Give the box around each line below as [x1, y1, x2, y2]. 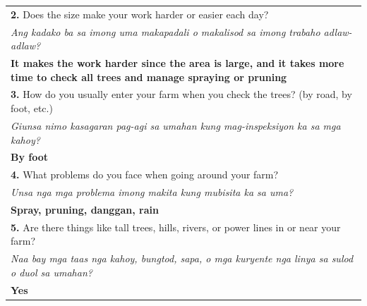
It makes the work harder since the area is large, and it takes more [11, 56, 344, 71]
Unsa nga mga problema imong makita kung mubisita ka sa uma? [11, 185, 294, 200]
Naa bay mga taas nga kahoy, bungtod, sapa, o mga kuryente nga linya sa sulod [11, 251, 354, 266]
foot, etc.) [11, 101, 53, 116]
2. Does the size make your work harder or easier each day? [11, 6, 269, 21]
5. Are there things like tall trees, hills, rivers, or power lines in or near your [11, 219, 341, 234]
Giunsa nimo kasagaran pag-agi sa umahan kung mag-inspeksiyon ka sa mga [11, 118, 341, 133]
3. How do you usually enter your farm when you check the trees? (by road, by [11, 87, 352, 102]
